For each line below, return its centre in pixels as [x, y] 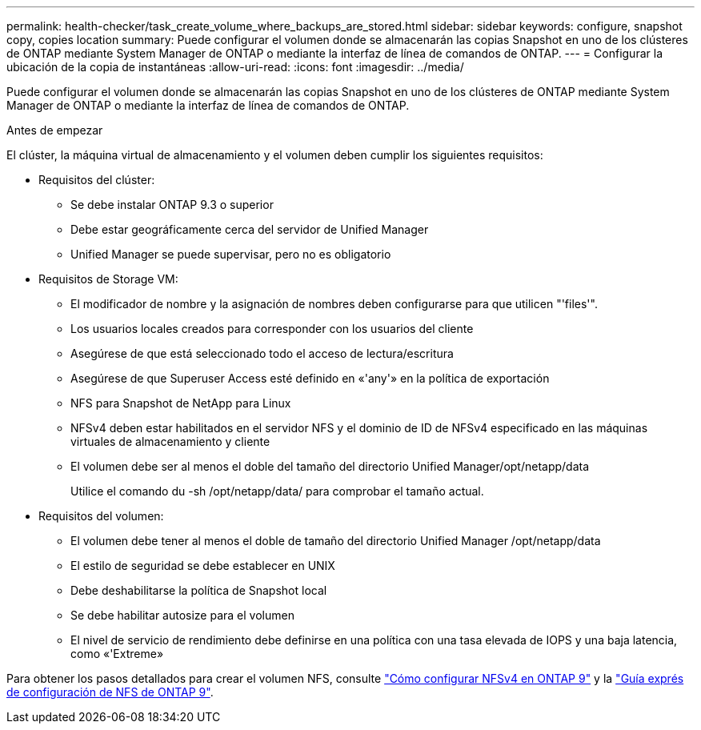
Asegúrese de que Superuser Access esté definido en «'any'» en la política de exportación [310, 378]
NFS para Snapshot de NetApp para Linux [181, 403]
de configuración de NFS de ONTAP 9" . [110, 692]
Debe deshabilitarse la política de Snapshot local [199, 590]
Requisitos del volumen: [101, 516]
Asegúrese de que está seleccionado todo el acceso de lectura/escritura [262, 353]
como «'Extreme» [117, 654]
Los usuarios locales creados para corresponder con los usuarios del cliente [272, 329]
